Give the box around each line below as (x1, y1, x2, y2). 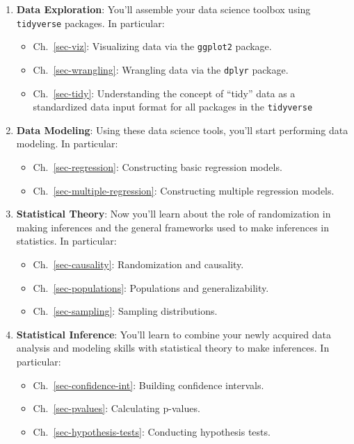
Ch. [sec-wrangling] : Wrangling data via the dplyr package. (33, 62, 289, 76)
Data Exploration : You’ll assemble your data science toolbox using (16, 2, 311, 16)
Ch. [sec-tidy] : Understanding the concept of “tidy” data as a (33, 85, 296, 100)
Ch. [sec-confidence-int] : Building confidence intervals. (33, 377, 264, 392)
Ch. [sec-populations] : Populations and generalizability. (33, 280, 269, 295)
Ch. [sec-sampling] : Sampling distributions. (33, 304, 218, 318)
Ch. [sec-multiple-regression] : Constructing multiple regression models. (33, 183, 335, 197)
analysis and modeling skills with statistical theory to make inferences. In (16, 340, 330, 355)
